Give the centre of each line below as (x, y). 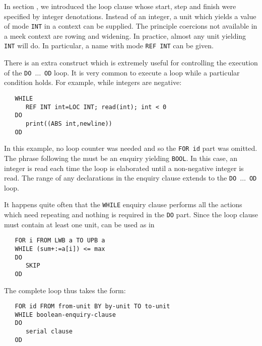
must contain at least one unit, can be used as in (79, 224)
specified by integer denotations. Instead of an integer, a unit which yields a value (130, 16)
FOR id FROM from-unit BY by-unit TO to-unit (92, 307)
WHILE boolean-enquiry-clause (65, 315)
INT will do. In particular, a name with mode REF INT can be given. (109, 46)
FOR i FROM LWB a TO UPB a (60, 241)
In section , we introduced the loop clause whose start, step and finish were (120, 6)
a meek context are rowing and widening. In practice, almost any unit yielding (125, 35)
